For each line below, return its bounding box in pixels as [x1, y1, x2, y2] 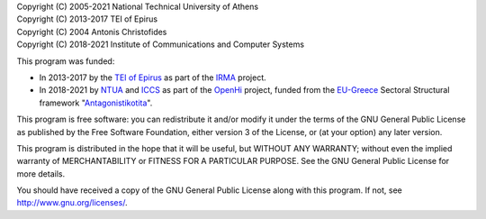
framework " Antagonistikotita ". [39, 97, 153, 108]
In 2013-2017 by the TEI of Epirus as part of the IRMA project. [39, 72, 266, 83]
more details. [16, 168, 66, 179]
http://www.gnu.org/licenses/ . [16, 197, 128, 208]
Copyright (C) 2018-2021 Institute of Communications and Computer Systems [16, 39, 305, 50]
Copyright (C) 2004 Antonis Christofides [16, 26, 167, 37]
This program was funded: [16, 55, 115, 67]
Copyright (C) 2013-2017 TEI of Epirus [16, 14, 157, 24]
